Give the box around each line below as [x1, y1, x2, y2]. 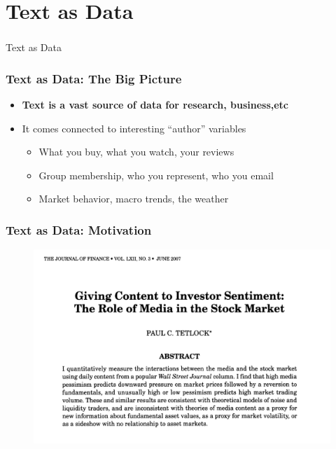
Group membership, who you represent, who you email [38, 167, 274, 182]
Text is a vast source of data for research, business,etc [22, 97, 289, 112]
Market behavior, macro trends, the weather [38, 191, 229, 206]
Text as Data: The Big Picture [6, 69, 182, 87]
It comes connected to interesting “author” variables [22, 120, 246, 135]
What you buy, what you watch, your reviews [38, 144, 234, 159]
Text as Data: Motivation [6, 221, 152, 238]
